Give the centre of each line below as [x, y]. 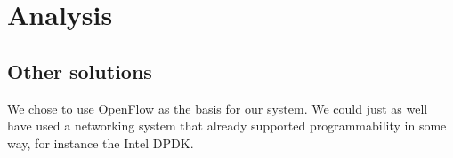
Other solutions [80, 71]
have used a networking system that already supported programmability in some [227, 126]
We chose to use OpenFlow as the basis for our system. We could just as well [218, 108]
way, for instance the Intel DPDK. [101, 142]
